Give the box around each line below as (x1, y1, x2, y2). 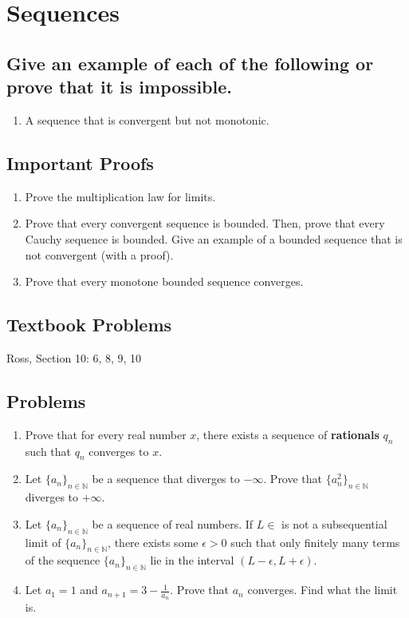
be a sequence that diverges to (92, 470, 240, 487)
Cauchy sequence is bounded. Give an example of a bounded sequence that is (25, 230, 403, 247)
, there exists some (108, 533, 199, 550)
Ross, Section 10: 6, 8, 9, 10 (6, 349, 142, 366)
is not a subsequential (281, 515, 387, 532)
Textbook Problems (6, 312, 172, 337)
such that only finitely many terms (230, 533, 400, 550)
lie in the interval (150, 552, 234, 568)
